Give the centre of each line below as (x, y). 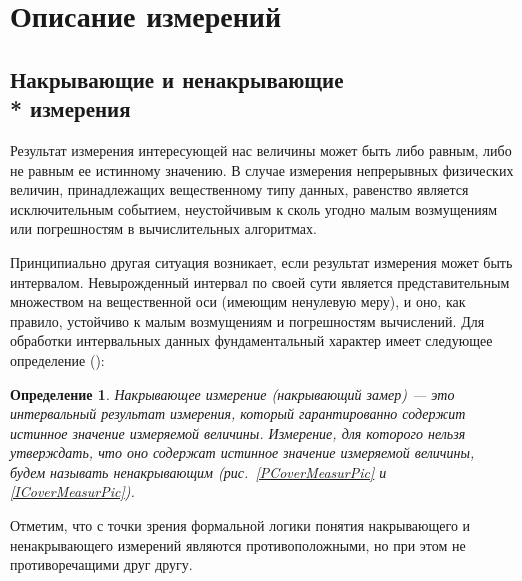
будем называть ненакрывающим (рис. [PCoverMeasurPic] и (198, 471)
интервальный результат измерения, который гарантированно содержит (238, 413)
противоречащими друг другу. (101, 564)
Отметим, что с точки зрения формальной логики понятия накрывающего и (240, 525)
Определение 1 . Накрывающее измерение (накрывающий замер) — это (232, 393)
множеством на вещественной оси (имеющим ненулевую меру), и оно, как (238, 301)
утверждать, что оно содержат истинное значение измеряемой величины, (242, 452)
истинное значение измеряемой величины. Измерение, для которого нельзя (238, 432)
